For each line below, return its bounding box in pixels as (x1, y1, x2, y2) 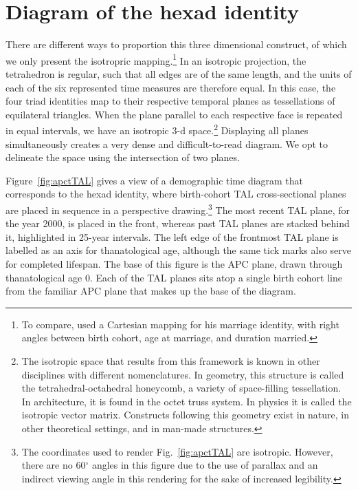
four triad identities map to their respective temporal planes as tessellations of (5, 94, 335, 108)
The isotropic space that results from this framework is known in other (21, 353, 320, 367)
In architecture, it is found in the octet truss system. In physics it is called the (21, 394, 352, 408)
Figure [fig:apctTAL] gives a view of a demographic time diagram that (5, 173, 304, 187)
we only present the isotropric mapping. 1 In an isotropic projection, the (5, 51, 306, 67)
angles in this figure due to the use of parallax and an (91, 458, 318, 472)
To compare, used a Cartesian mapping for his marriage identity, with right (21, 317, 339, 331)
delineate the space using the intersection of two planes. (5, 150, 240, 164)
